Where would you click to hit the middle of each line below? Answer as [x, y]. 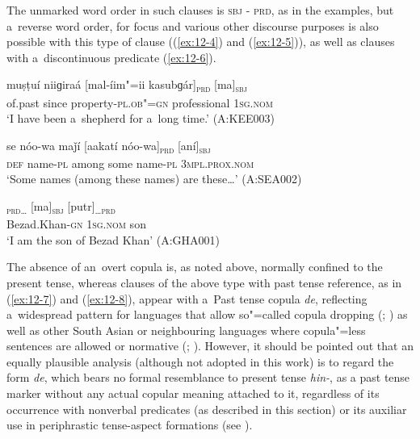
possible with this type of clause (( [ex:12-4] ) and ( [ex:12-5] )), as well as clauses [201, 42]
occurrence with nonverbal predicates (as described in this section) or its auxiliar [207, 409]
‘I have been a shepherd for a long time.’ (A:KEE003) [141, 118]
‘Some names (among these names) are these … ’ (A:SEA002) [154, 179]
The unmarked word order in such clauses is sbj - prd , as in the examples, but [200, 10]
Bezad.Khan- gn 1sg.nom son [76, 224]
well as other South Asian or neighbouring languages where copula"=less [186, 330]
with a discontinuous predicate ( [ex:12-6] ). [111, 57]
